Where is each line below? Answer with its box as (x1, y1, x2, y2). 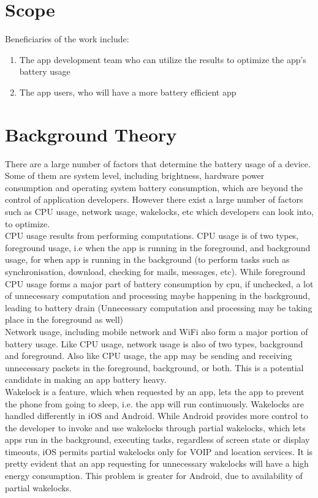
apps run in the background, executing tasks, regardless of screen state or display (5, 433, 310, 446)
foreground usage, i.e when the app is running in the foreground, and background (5, 241, 311, 254)
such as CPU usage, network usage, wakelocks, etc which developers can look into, (5, 205, 314, 217)
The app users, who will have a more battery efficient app (19, 85, 237, 98)
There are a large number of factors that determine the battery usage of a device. (5, 157, 311, 170)
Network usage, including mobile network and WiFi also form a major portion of (5, 325, 308, 338)
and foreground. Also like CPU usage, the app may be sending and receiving (5, 349, 292, 362)
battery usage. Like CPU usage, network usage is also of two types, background (5, 337, 303, 350)
